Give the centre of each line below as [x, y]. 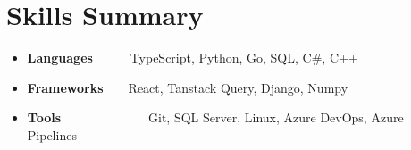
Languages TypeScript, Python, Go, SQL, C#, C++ [193, 58]
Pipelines [52, 134]
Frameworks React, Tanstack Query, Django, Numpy [188, 87]
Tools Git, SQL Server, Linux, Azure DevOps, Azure [215, 117]
